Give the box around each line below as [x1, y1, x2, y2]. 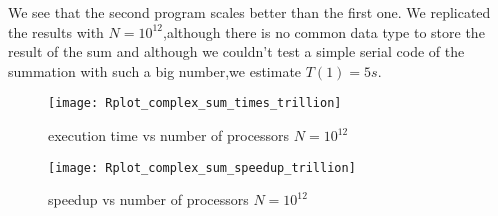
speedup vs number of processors [48, 189, 249, 210]
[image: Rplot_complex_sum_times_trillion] [48, 96, 342, 111]
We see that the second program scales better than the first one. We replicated [8, 2, 491, 22]
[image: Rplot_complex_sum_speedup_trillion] [48, 160, 356, 175]
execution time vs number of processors [48, 125, 290, 146]
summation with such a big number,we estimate [8, 60, 302, 81]
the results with [8, 21, 104, 42]
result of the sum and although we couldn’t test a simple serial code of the [8, 41, 465, 62]
